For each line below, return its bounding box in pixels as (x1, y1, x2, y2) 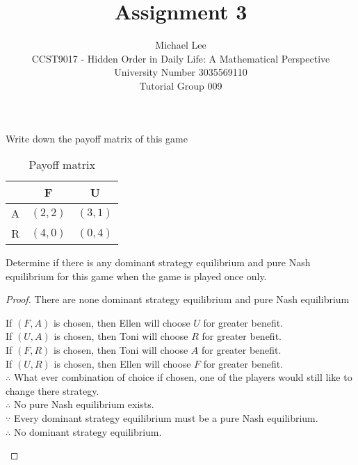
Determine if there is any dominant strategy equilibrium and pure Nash (6, 255, 311, 270)
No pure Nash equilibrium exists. (13, 397, 154, 411)
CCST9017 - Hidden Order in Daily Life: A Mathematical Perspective (31, 51, 330, 65)
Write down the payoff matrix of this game (6, 131, 188, 145)
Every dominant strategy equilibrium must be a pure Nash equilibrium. (13, 411, 318, 425)
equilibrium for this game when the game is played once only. (6, 268, 267, 283)
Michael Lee (155, 38, 206, 52)
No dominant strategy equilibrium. (13, 424, 162, 439)
